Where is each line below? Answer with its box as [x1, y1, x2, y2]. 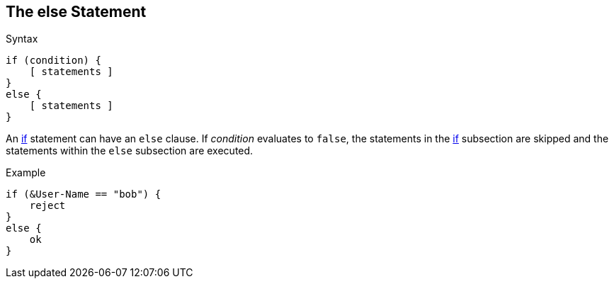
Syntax [6, 33, 38, 45]
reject [29, 200, 66, 212]
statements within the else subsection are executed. [6, 144, 254, 157]
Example [6, 166, 46, 179]
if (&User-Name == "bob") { [6, 188, 161, 200]
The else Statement [6, 3, 147, 21]
